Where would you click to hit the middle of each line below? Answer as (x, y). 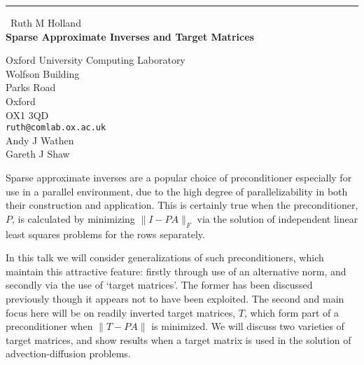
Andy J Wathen (40, 140)
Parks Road (31, 87)
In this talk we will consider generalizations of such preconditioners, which (165, 257)
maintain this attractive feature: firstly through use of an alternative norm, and (176, 271)
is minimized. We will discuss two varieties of (248, 326)
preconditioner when (49, 326)
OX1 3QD (27, 115)
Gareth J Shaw (38, 154)
